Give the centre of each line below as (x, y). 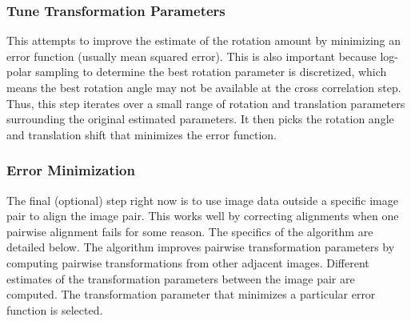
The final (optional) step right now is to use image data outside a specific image (202, 200)
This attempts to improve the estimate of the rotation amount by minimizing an (204, 40)
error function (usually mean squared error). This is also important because (192, 56)
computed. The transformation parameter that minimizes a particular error (191, 294)
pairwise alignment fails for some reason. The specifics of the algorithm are (190, 231)
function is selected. (55, 309)
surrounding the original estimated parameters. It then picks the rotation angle (200, 119)
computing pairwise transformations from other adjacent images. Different (188, 262)
